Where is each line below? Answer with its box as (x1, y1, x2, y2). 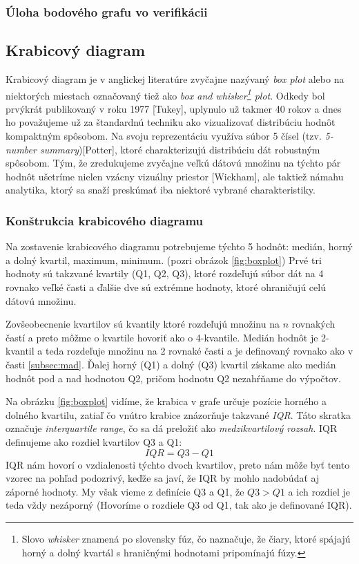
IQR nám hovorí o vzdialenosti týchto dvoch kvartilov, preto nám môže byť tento (6, 457, 350, 471)
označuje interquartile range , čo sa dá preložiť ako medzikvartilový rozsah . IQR (6, 421, 338, 435)
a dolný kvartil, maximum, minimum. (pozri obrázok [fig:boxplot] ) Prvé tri (6, 252, 322, 267)
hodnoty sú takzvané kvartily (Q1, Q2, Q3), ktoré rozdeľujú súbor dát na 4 (6, 266, 324, 281)
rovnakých (291, 317, 336, 331)
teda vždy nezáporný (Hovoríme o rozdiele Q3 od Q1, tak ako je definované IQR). (6, 498, 352, 512)
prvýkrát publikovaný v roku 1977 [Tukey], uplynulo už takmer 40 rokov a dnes (6, 101, 342, 115)
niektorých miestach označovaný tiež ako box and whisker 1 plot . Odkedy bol (6, 86, 325, 102)
